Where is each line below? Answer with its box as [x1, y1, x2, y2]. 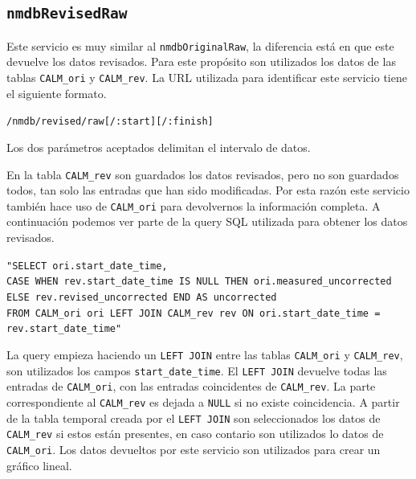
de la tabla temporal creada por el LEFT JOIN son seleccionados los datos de [6, 409, 381, 426]
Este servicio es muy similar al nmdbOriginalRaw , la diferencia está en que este [6, 37, 394, 54]
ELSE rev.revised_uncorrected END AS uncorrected [6, 291, 277, 303]
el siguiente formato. [6, 84, 107, 101]
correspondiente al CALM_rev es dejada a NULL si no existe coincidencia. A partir [6, 393, 400, 410]
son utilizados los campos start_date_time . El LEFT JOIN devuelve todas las [6, 362, 387, 379]
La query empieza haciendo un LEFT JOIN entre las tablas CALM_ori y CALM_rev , [6, 346, 403, 362]
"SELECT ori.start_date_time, [6, 260, 168, 272]
